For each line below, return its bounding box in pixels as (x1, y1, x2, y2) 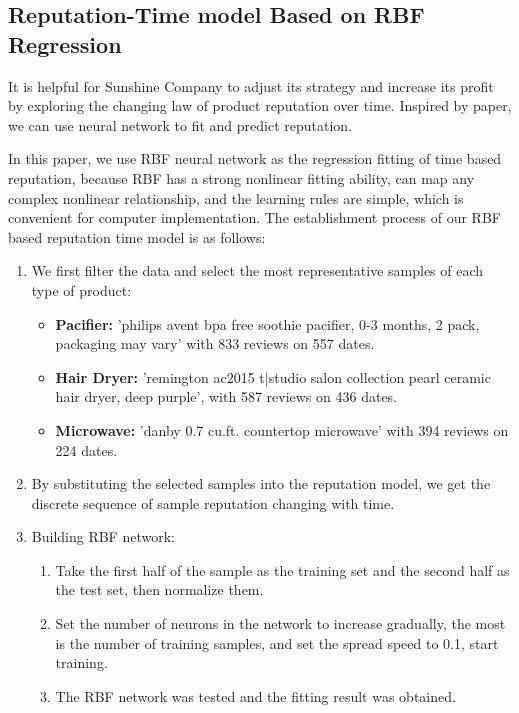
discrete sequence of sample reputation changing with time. (31, 492, 395, 513)
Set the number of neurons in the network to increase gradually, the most (55, 613, 506, 634)
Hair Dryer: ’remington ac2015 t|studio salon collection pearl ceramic (55, 366, 491, 387)
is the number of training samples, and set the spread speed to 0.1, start (55, 632, 499, 653)
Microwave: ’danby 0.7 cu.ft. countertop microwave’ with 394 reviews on (55, 419, 509, 440)
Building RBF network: (31, 526, 175, 547)
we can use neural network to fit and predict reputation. (8, 114, 353, 135)
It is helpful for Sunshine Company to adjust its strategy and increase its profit (8, 75, 494, 96)
